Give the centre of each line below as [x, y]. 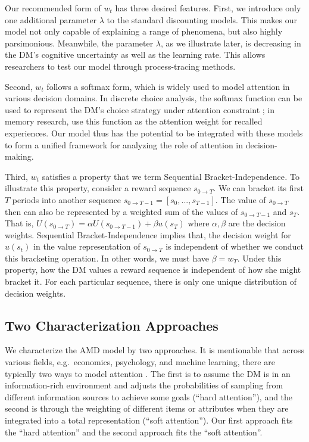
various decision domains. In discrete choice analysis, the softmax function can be [154, 98]
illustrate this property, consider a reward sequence [98, 188]
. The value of [241, 199]
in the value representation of [87, 246]
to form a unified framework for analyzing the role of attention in [124, 144]
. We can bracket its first [258, 188]
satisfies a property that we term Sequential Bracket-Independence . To [171, 176]
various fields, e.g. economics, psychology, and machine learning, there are [140, 362]
